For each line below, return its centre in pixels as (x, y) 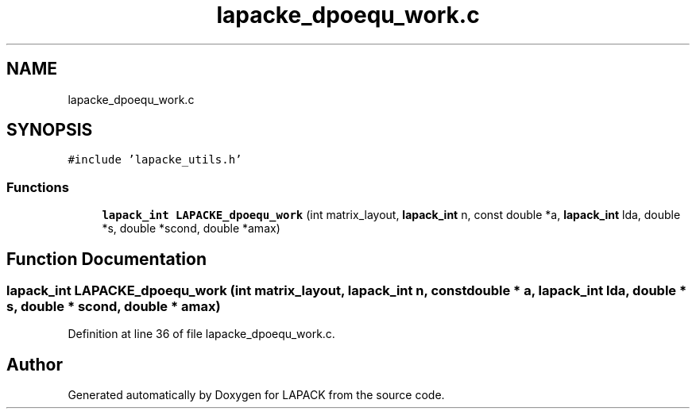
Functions (38, 187)
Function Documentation (106, 259)
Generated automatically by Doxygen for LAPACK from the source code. (256, 395)
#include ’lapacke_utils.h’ (155, 160)
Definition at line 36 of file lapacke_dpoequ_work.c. (201, 334)
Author (35, 364)
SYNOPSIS (50, 130)
